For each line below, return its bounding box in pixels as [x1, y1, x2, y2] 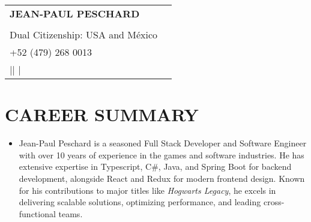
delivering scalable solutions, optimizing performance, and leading [19, 196, 261, 208]
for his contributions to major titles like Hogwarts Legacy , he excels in [19, 184, 276, 196]
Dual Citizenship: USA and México [10, 28, 158, 41]
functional [19, 207, 56, 220]
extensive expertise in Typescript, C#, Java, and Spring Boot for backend [19, 160, 292, 173]
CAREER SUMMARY [5, 102, 199, 127]
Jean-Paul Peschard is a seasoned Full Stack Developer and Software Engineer [19, 137, 307, 149]
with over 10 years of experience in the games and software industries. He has [19, 148, 304, 161]
